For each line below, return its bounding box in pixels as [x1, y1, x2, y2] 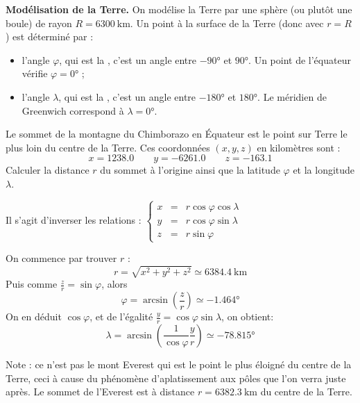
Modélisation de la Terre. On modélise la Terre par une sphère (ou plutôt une [6, 2, 352, 16]
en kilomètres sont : [257, 140, 341, 154]
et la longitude [293, 163, 355, 177]
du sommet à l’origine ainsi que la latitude [100, 163, 280, 177]
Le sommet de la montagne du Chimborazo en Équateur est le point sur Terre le [6, 126, 348, 141]
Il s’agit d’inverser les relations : [6, 212, 142, 227]
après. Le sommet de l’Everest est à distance [6, 384, 195, 399]
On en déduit [6, 309, 62, 324]
